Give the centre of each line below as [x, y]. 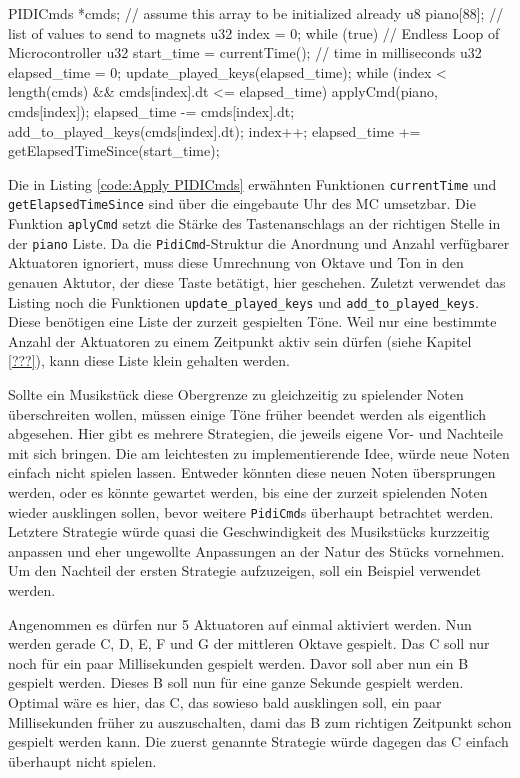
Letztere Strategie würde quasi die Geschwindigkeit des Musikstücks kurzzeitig [249, 531]
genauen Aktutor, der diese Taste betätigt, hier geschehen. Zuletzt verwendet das [257, 281]
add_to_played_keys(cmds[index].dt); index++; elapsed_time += [214, 130]
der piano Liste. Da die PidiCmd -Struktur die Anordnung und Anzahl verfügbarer [259, 242]
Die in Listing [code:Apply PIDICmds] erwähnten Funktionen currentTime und [252, 183]
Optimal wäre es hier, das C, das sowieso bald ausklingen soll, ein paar [225, 701]
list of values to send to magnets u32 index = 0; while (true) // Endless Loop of [254, 32]
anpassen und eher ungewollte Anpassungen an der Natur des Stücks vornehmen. [256, 550]
